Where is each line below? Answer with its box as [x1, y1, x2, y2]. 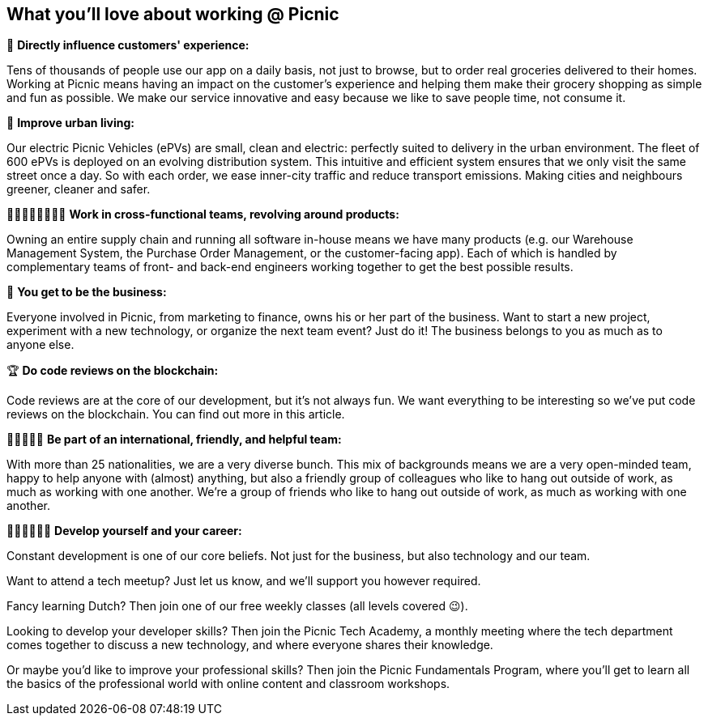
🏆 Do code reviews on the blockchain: [6, 363, 219, 378]
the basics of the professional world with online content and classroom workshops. [6, 677, 450, 691]
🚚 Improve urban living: [6, 116, 134, 130]
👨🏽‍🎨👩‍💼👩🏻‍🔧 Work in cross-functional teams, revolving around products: [6, 207, 399, 222]
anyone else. [6, 338, 75, 352]
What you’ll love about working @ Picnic [6, 4, 339, 24]
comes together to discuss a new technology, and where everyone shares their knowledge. [6, 638, 493, 652]
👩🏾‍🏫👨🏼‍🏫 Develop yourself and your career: [6, 524, 242, 538]
